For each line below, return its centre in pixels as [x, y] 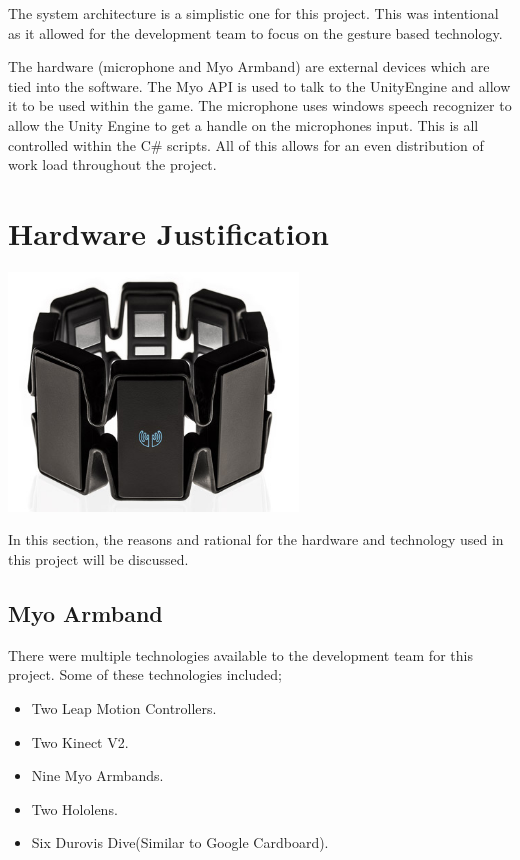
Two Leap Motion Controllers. [124, 708]
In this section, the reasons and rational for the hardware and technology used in [256, 539]
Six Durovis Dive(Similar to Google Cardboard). [180, 842]
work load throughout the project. [112, 164]
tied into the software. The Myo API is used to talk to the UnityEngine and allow [259, 85]
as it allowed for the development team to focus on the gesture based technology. [255, 32]
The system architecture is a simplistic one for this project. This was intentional [253, 13]
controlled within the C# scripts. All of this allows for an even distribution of [246, 144]
